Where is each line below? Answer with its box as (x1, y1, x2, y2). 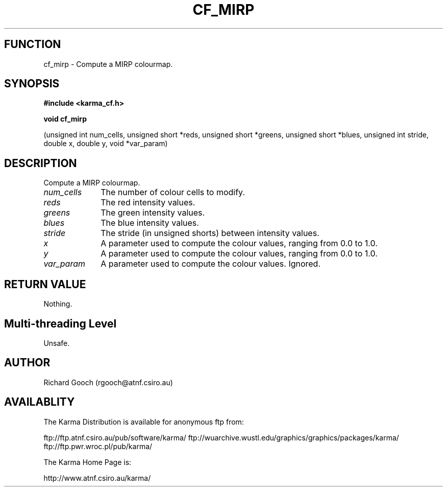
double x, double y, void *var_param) (43, 139, 168, 148)
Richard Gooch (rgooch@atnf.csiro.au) (43, 378, 173, 387)
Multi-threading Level (4, 317, 117, 330)
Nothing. (43, 299, 72, 309)
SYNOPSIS (4, 77, 60, 90)
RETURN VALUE (4, 277, 86, 291)
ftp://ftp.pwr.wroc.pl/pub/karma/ (43, 441, 153, 451)
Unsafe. (43, 338, 70, 347)
